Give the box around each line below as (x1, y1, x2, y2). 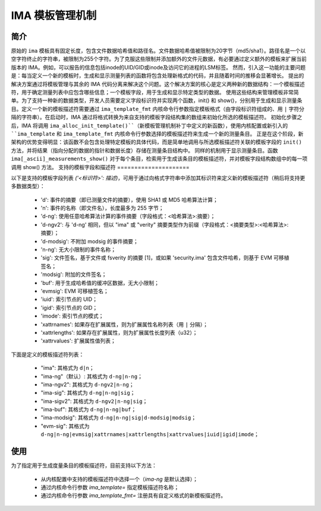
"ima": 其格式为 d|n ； (40, 364, 95, 372)
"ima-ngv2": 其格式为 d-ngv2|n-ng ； (40, 380, 134, 388)
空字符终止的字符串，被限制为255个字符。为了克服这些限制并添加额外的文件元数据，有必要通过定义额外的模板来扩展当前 (11, 55, 307, 62)
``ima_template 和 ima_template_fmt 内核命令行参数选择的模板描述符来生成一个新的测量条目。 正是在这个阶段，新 (11, 130, 304, 137)
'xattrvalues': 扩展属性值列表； (40, 337, 116, 344)
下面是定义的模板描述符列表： (11, 351, 84, 358)
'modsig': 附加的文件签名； (40, 271, 107, 278)
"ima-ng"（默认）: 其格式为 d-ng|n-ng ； (40, 373, 143, 380)
